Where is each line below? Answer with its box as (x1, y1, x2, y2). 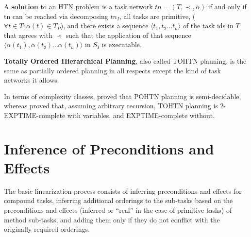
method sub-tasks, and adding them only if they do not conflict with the (4, 214, 220, 224)
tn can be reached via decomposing (4, 11, 108, 21)
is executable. (101, 39, 142, 50)
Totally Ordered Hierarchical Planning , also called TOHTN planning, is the (4, 55, 247, 66)
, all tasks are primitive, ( (119, 11, 196, 21)
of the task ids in (183, 20, 234, 31)
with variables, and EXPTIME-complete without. (67, 110, 215, 120)
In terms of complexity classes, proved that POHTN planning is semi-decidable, (4, 91, 241, 101)
